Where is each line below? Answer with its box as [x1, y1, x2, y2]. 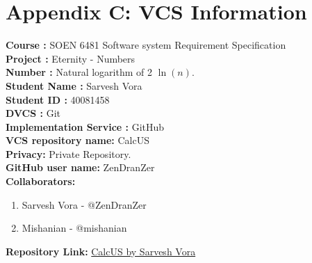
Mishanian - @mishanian [22, 221, 127, 235]
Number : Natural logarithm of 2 [6, 65, 152, 79]
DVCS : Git [6, 106, 61, 120]
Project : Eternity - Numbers [6, 51, 136, 65]
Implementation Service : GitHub [6, 119, 165, 134]
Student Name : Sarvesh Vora [6, 78, 142, 93]
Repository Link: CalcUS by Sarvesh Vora [6, 244, 196, 258]
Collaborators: [6, 174, 76, 189]
